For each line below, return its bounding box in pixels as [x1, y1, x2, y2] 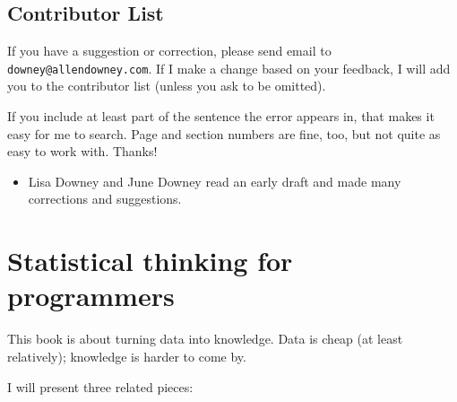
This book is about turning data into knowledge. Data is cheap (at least [7, 329, 403, 348]
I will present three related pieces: [7, 377, 194, 396]
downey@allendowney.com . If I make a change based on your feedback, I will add [7, 58, 451, 77]
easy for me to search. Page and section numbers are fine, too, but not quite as [7, 124, 441, 143]
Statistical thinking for [7, 242, 293, 279]
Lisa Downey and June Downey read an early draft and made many [28, 171, 401, 190]
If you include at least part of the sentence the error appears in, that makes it [7, 107, 435, 126]
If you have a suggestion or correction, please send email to [7, 41, 332, 60]
